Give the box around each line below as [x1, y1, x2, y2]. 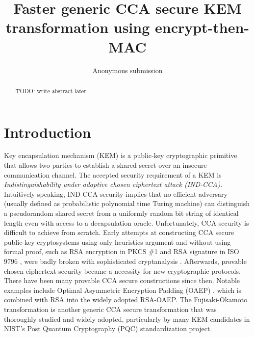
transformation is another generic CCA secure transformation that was [4, 304, 217, 314]
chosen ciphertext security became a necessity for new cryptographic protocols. [4, 265, 241, 276]
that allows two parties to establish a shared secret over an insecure [4, 160, 207, 170]
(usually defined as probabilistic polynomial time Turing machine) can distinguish [4, 198, 250, 208]
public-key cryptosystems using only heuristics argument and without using [4, 236, 231, 247]
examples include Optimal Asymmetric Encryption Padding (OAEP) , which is [4, 285, 242, 295]
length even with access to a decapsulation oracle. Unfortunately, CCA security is [4, 217, 249, 228]
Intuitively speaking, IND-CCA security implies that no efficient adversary [4, 188, 228, 199]
